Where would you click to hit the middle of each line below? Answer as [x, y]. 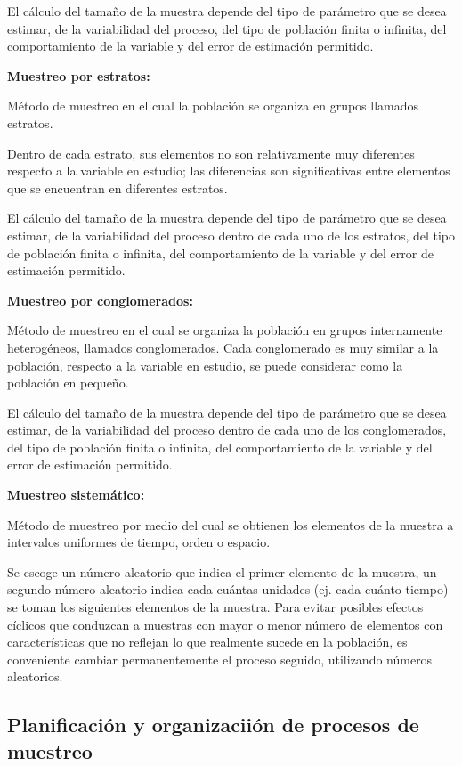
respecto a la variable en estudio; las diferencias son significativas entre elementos [229, 171]
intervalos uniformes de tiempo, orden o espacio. [139, 542]
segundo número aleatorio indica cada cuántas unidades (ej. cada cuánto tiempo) [228, 589]
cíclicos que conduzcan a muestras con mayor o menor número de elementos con [225, 624]
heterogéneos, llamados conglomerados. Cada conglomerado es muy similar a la [223, 347]
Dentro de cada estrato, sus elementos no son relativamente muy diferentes [211, 153]
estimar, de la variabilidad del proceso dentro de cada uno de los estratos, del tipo [231, 235]
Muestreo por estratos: [79, 75]
